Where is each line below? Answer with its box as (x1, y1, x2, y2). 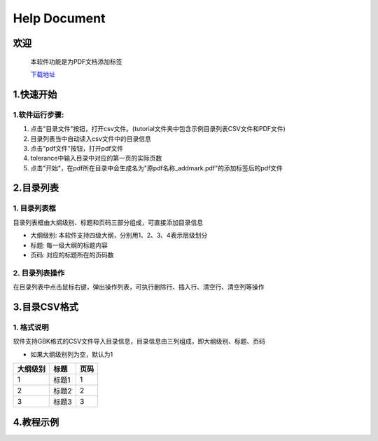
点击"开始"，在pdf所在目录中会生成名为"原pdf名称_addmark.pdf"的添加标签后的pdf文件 (30, 163, 283, 172)
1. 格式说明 (13, 323, 49, 332)
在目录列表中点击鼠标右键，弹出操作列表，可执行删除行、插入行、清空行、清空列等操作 (13, 283, 265, 291)
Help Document (13, 11, 106, 26)
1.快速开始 (13, 88, 57, 100)
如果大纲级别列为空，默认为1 (30, 350, 113, 358)
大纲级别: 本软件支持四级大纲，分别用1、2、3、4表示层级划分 (30, 231, 208, 240)
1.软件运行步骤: (13, 109, 64, 119)
